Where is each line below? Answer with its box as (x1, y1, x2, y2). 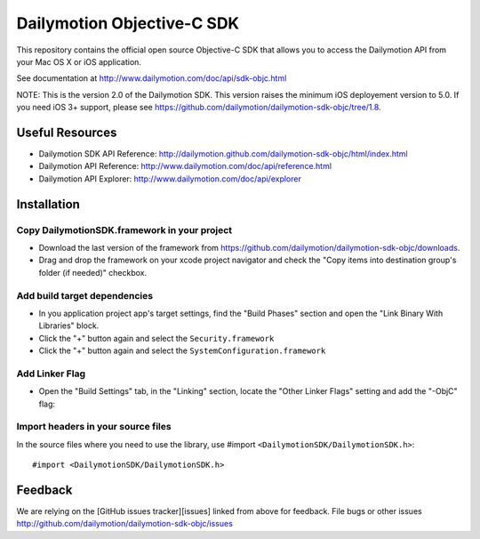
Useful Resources (16, 125, 117, 140)
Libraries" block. (38, 320, 100, 331)
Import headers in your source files (16, 421, 172, 433)
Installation (16, 197, 80, 212)
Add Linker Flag (16, 367, 86, 380)
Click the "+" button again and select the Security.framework (38, 333, 275, 343)
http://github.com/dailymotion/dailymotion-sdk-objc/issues (16, 519, 233, 529)
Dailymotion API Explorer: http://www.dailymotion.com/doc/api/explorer (38, 173, 301, 184)
